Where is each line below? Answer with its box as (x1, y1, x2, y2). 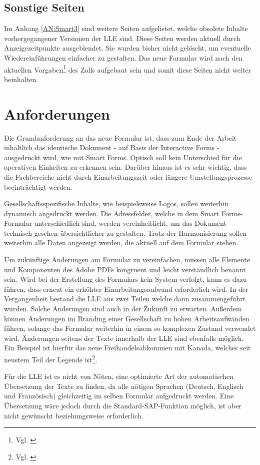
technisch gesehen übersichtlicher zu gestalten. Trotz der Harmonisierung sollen (4, 227, 247, 238)
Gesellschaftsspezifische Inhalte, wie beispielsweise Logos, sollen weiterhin (4, 198, 229, 209)
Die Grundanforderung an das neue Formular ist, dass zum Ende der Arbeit (4, 132, 237, 143)
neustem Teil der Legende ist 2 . (4, 353, 97, 364)
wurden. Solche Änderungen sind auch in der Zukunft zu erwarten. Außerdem (4, 303, 242, 314)
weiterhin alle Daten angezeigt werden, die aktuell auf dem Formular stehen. (4, 237, 238, 248)
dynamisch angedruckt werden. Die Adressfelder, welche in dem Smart (4, 208, 219, 218)
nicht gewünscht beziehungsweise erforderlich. (4, 410, 143, 420)
